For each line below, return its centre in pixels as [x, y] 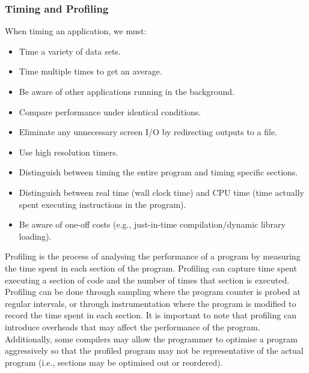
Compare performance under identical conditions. [110, 111]
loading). [35, 236]
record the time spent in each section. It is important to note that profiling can [151, 315]
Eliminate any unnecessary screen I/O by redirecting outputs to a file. [148, 132]
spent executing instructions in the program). [102, 204]
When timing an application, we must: [76, 31]
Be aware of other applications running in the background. [127, 91]
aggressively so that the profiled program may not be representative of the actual [154, 350]
